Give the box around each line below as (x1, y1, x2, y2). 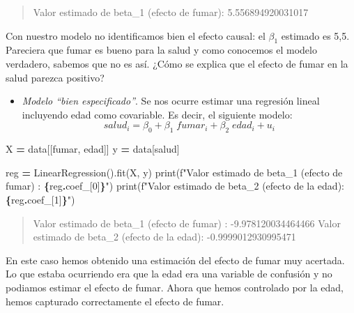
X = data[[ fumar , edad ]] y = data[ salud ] (6, 142, 180, 156)
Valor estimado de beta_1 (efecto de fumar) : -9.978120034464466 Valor (33, 215, 341, 230)
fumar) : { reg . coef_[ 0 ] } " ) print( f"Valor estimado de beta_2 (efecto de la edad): (6, 178, 344, 193)
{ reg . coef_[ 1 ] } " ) (6, 192, 75, 206)
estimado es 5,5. (281, 28, 350, 43)
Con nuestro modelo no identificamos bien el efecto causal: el (6, 28, 265, 43)
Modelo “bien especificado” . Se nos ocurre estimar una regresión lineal (22, 93, 320, 108)
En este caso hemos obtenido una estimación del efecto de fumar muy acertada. (6, 252, 345, 267)
